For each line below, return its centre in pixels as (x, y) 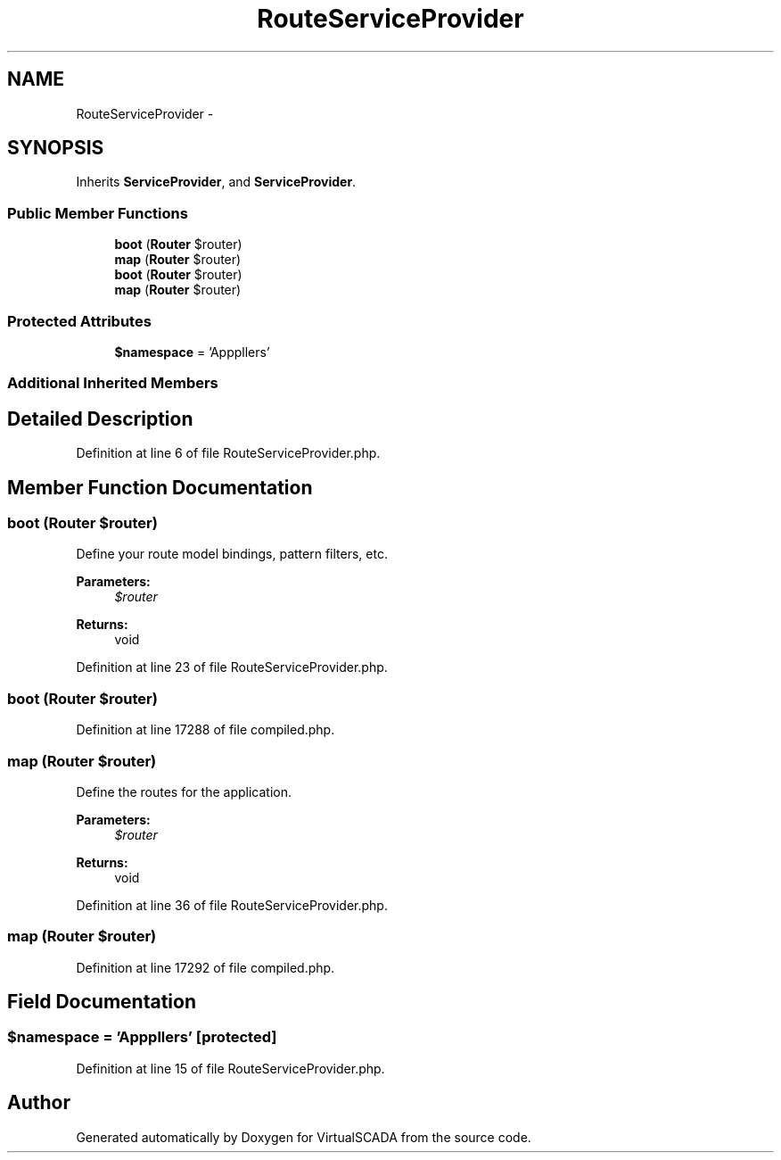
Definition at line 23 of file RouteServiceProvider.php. (232, 667)
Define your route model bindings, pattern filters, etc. (232, 554)
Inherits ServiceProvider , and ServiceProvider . (216, 182)
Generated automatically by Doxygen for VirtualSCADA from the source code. (304, 1137)
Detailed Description (100, 418)
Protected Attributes (79, 321)
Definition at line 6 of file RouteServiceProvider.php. (228, 453)
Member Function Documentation (160, 487)
